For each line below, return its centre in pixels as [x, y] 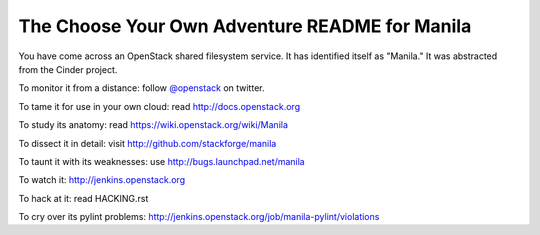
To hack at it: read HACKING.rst [83, 198]
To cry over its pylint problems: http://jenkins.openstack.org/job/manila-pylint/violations [199, 217]
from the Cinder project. [68, 69]
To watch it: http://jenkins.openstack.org [101, 180]
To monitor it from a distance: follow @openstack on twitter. [141, 88]
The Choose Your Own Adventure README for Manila [245, 26]
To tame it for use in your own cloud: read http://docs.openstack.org [159, 106]
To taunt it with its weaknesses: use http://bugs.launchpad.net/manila [161, 161]
